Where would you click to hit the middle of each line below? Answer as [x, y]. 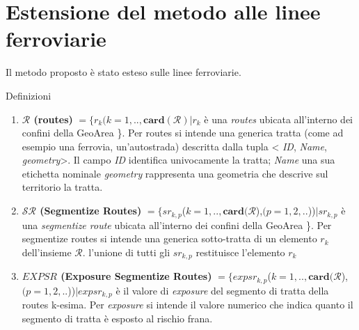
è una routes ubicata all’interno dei [278, 119]
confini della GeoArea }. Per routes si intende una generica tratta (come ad [183, 133]
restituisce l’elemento [240, 252]
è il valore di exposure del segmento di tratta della [222, 290]
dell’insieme [47, 252]
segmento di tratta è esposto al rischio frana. [117, 318]
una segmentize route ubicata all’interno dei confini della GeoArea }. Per [177, 225]
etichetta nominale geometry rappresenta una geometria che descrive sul [175, 173]
